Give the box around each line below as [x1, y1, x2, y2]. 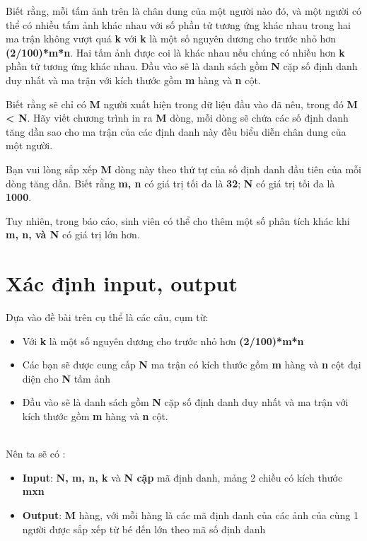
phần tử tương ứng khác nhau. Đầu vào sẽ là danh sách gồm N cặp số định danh [6, 59, 358, 74]
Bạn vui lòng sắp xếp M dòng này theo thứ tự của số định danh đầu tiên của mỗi [6, 161, 361, 176]
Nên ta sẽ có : [6, 446, 66, 461]
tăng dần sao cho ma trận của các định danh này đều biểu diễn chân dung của [6, 124, 346, 139]
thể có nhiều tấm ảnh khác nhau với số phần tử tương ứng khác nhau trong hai [6, 17, 351, 32]
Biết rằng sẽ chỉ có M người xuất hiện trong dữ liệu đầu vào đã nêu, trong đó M [6, 96, 358, 111]
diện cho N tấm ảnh [22, 371, 111, 385]
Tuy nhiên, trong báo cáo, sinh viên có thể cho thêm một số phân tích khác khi [6, 213, 350, 228]
